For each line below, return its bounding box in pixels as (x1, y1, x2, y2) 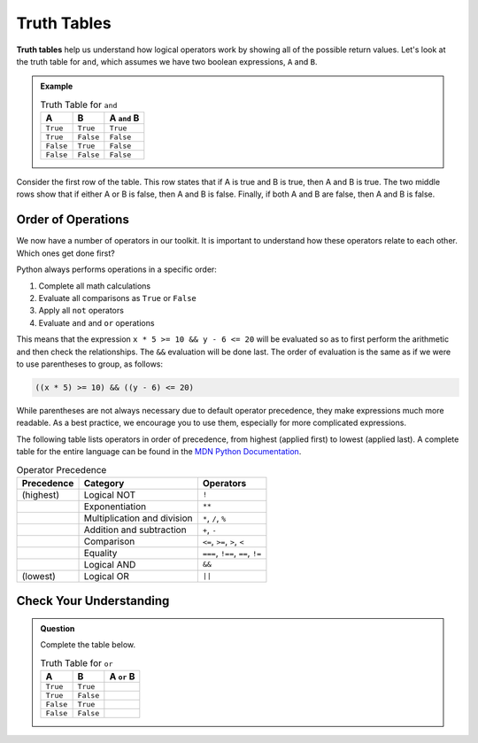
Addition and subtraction (83, 523, 187, 536)
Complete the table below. (40, 639, 136, 650)
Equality (83, 546, 118, 559)
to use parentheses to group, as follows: (16, 359, 164, 369)
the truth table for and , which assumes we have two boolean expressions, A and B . (16, 56, 318, 66)
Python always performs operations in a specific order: (16, 264, 217, 275)
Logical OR (83, 569, 130, 582)
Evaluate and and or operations (38, 317, 155, 328)
